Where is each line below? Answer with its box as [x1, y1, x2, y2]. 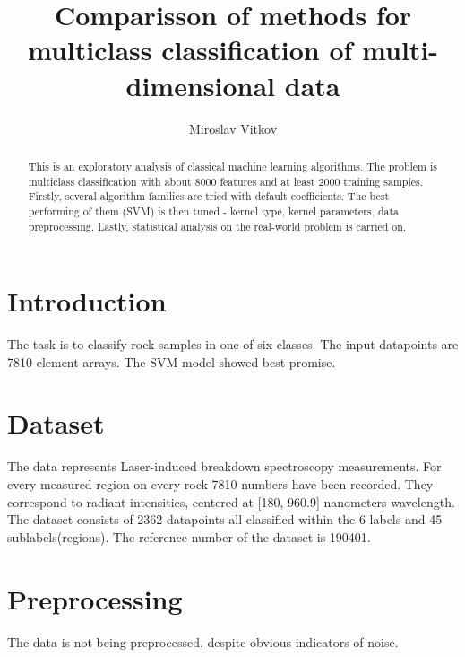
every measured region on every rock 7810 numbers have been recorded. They [7, 475, 434, 494]
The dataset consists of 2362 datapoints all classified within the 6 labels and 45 [7, 510, 443, 529]
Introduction [7, 283, 167, 320]
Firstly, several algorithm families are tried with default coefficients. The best [28, 188, 390, 204]
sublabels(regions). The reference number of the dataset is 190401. [7, 527, 371, 546]
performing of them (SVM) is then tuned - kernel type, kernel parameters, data [28, 203, 400, 218]
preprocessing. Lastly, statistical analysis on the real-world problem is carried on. [28, 218, 407, 233]
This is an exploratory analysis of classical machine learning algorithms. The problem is [28, 158, 437, 173]
